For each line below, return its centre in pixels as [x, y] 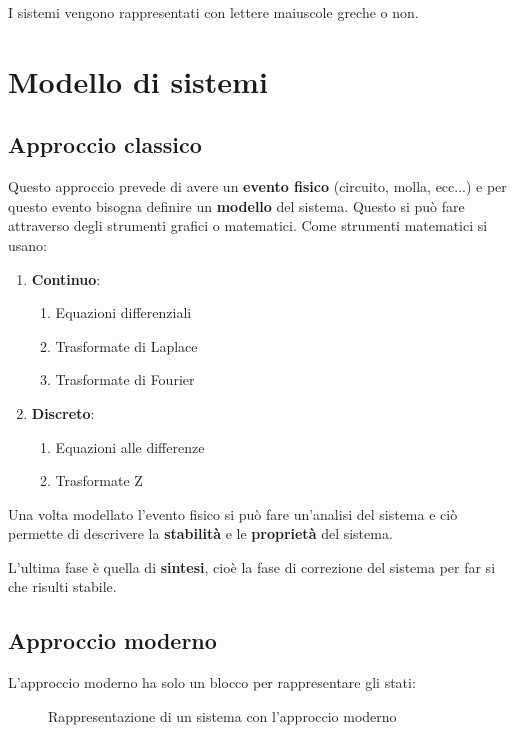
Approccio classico [105, 144]
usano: [27, 244]
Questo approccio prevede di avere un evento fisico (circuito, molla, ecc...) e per [257, 186]
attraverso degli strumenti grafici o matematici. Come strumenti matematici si [248, 225]
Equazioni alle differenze [130, 446]
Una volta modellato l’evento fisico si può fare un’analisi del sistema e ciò [233, 513]
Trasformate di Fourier [125, 379]
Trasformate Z [99, 480]
